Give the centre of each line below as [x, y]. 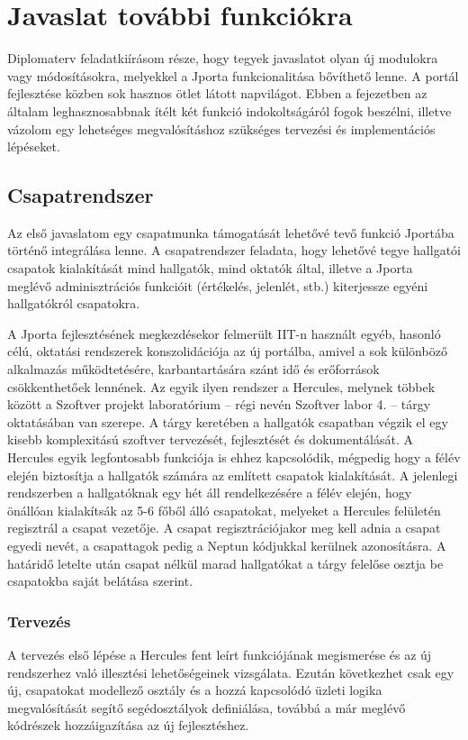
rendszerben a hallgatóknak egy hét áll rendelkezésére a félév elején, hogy [210, 493]
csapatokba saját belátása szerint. [100, 581]
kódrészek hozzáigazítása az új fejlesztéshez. [128, 725]
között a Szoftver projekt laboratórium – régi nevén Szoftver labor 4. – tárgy [219, 404]
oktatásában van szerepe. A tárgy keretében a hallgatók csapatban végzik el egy [228, 421]
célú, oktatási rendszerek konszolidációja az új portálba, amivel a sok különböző [227, 351]
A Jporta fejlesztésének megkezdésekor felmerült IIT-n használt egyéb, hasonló [224, 333]
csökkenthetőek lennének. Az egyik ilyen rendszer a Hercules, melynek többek [221, 386]
